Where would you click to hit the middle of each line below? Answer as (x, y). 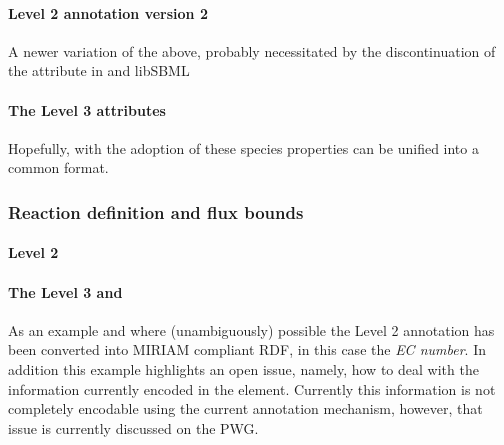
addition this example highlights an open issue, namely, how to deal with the (243, 368)
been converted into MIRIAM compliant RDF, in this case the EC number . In (247, 349)
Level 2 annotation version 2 (108, 12)
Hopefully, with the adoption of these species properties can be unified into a (243, 147)
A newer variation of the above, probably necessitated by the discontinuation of (252, 50)
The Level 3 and (65, 291)
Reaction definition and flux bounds (156, 211)
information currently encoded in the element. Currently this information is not (252, 388)
